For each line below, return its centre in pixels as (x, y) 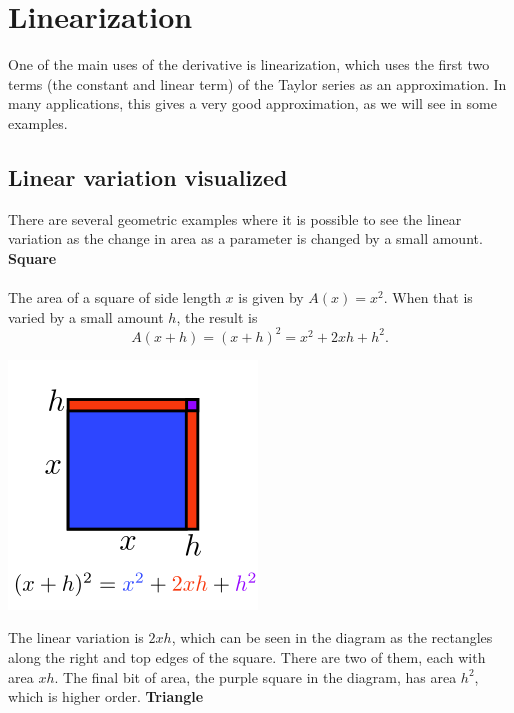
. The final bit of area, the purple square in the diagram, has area (255, 676)
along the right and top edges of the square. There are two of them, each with (247, 656)
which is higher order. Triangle (106, 696)
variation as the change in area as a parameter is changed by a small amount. (245, 238)
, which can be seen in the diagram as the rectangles (332, 637)
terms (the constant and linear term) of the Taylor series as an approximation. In (257, 83)
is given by (271, 297)
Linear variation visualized (148, 176)
